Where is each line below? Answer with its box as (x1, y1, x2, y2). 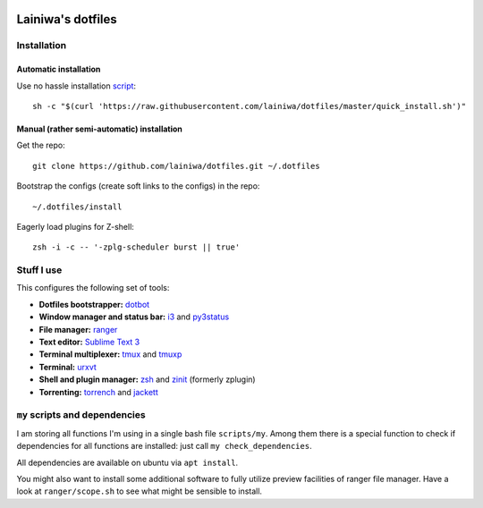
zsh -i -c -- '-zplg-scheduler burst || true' (32, 242, 241, 252)
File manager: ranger (38, 324, 118, 334)
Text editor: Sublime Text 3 (38, 336, 140, 348)
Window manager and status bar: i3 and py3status (38, 311, 230, 322)
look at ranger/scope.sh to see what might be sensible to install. (16, 486, 263, 496)
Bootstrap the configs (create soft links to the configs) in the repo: (16, 181, 260, 191)
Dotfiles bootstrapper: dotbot (38, 299, 150, 309)
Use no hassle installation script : (16, 80, 137, 91)
